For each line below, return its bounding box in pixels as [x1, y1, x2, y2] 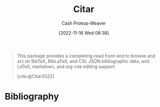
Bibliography [5, 91, 59, 102]
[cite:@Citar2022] [17, 73, 55, 79]
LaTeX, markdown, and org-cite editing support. [17, 63, 116, 69]
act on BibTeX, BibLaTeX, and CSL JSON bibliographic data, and [17, 58, 149, 64]
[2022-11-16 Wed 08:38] [59, 30, 109, 36]
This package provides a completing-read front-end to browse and [17, 53, 155, 59]
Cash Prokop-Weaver [61, 20, 106, 26]
